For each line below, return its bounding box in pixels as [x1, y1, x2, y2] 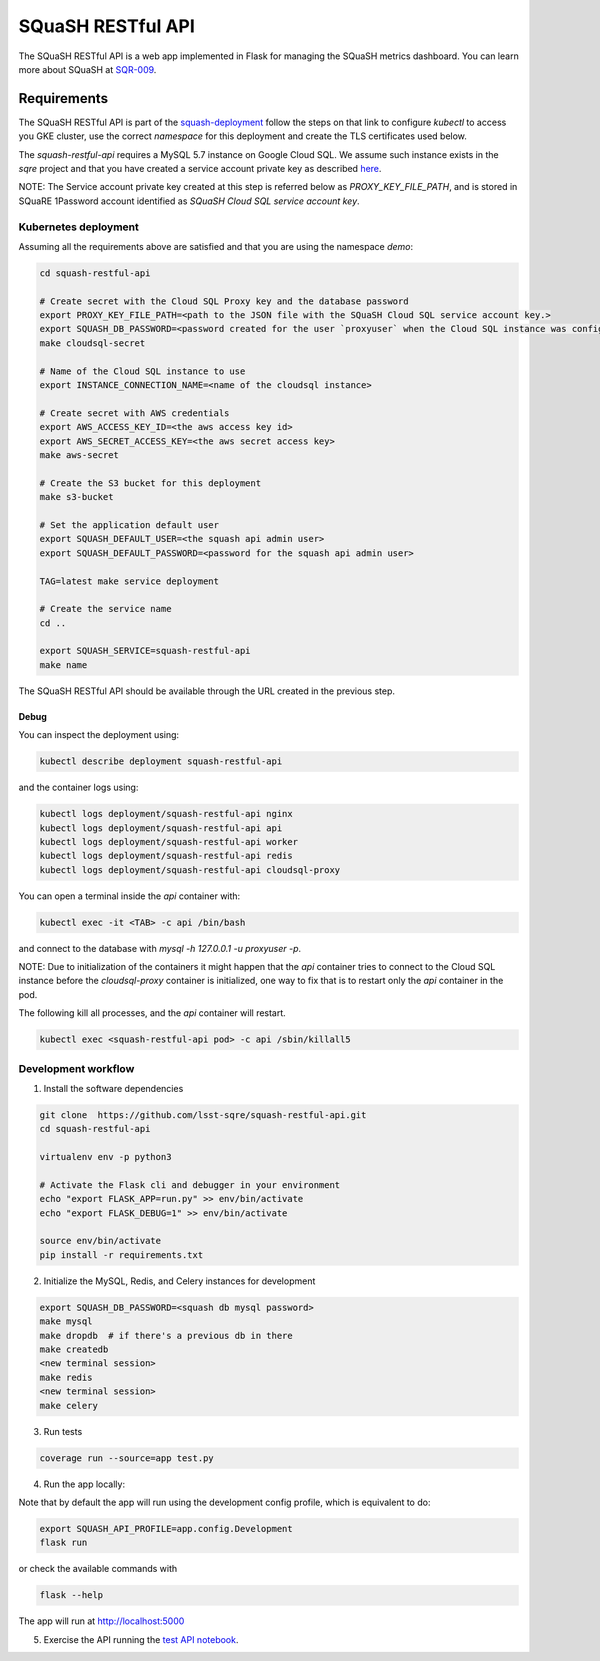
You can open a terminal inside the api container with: [18, 890, 241, 902]
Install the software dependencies [43, 1082, 184, 1094]
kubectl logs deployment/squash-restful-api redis [39, 850, 294, 862]
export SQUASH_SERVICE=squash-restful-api [39, 645, 251, 657]
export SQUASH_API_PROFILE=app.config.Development [39, 1523, 294, 1534]
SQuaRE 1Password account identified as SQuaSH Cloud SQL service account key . [18, 195, 360, 207]
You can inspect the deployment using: [18, 729, 180, 741]
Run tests [43, 1425, 83, 1437]
